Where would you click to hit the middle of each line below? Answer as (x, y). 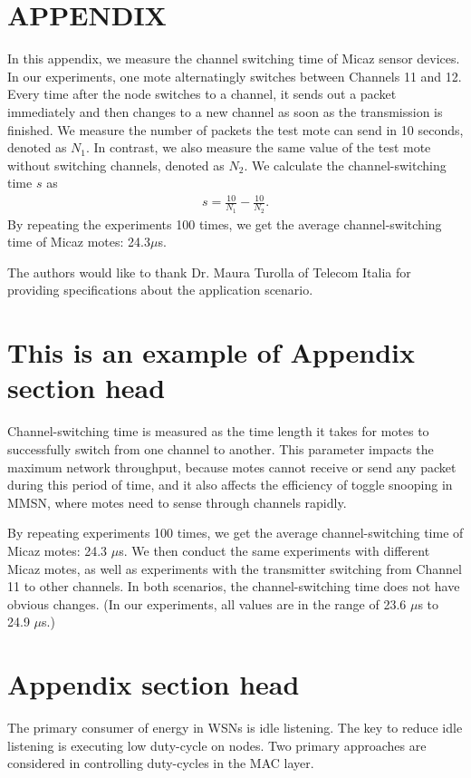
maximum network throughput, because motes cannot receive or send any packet (232, 467)
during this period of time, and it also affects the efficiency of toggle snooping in (230, 485)
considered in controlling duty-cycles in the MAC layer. (161, 763)
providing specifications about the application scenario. (160, 290)
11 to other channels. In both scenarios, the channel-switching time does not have (234, 586)
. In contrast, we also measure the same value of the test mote (259, 147)
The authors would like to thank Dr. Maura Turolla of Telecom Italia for (209, 272)
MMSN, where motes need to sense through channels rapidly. (177, 502)
